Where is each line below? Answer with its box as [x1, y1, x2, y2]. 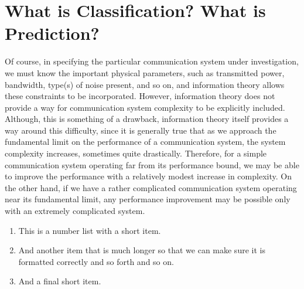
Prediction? [5, 21, 100, 45]
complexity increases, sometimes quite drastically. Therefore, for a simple [5, 147, 267, 159]
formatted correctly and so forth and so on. [18, 255, 174, 267]
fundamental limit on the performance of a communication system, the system [5, 135, 286, 148]
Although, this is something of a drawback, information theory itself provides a [5, 113, 289, 125]
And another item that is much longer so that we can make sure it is [18, 244, 265, 256]
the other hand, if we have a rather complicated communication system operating [5, 181, 297, 193]
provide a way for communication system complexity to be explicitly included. [5, 101, 285, 113]
